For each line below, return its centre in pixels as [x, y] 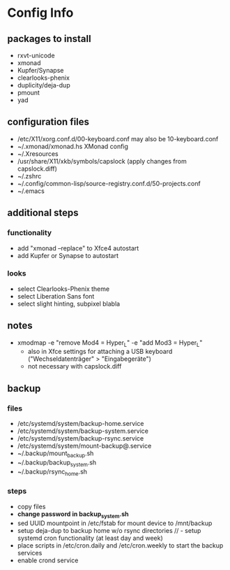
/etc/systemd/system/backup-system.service [83, 431]
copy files [31, 506]
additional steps [43, 213]
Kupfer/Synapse [40, 70]
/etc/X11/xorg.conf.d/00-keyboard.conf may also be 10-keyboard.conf [118, 138]
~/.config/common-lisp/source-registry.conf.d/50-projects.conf [109, 183]
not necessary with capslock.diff [75, 366]
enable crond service [48, 560]
